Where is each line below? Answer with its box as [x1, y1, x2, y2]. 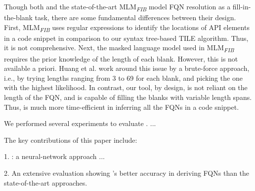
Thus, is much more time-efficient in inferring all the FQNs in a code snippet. [4, 101, 239, 112]
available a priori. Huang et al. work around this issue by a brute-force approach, [4, 63, 250, 73]
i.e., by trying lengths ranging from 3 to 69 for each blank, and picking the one [4, 72, 243, 83]
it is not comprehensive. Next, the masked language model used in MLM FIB [4, 42, 234, 54]
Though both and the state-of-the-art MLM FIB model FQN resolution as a [4, 1, 231, 13]
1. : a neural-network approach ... [4, 151, 105, 161]
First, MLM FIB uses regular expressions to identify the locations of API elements [4, 22, 250, 33]
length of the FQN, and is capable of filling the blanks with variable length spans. [4, 92, 252, 102]
